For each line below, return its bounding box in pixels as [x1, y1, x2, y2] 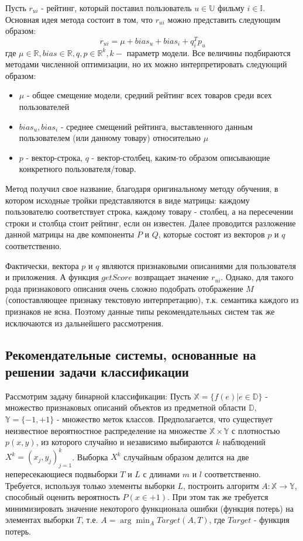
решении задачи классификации [5, 362, 189, 380]
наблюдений [222, 436, 266, 448]
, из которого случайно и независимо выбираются [36, 436, 214, 448]
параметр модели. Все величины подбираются [126, 46, 291, 58]
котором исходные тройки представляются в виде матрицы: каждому [5, 194, 250, 206]
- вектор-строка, [26, 151, 82, 163]
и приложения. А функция [5, 271, 99, 283]
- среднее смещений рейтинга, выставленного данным [60, 120, 253, 132]
